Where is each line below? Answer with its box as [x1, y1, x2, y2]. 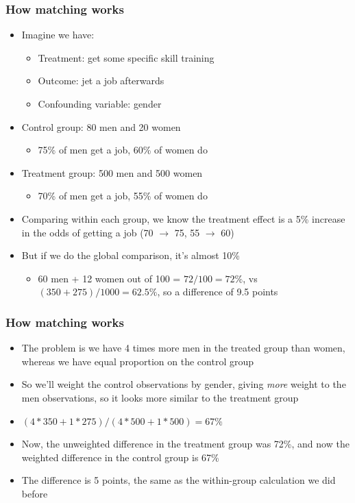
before [21, 486, 48, 500]
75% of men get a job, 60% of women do [38, 143, 208, 157]
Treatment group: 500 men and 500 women [21, 165, 203, 180]
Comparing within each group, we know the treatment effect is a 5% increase [21, 211, 345, 225]
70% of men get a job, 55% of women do [38, 188, 208, 203]
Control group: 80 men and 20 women [21, 119, 181, 134]
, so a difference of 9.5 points [157, 284, 278, 299]
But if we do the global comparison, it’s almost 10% [21, 248, 240, 262]
